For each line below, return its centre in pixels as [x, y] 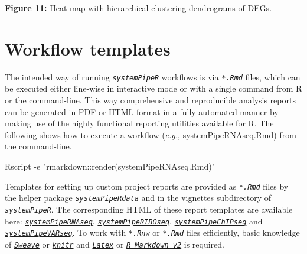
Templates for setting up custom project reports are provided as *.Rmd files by [147, 186]
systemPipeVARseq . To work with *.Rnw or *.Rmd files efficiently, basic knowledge [152, 232]
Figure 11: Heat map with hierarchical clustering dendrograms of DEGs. [138, 8]
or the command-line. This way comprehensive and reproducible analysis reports [150, 100]
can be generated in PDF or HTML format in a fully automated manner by [142, 111]
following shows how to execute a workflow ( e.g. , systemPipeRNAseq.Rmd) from [151, 134]
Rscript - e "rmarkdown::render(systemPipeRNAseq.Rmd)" [110, 166]
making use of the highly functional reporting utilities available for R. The [139, 123]
